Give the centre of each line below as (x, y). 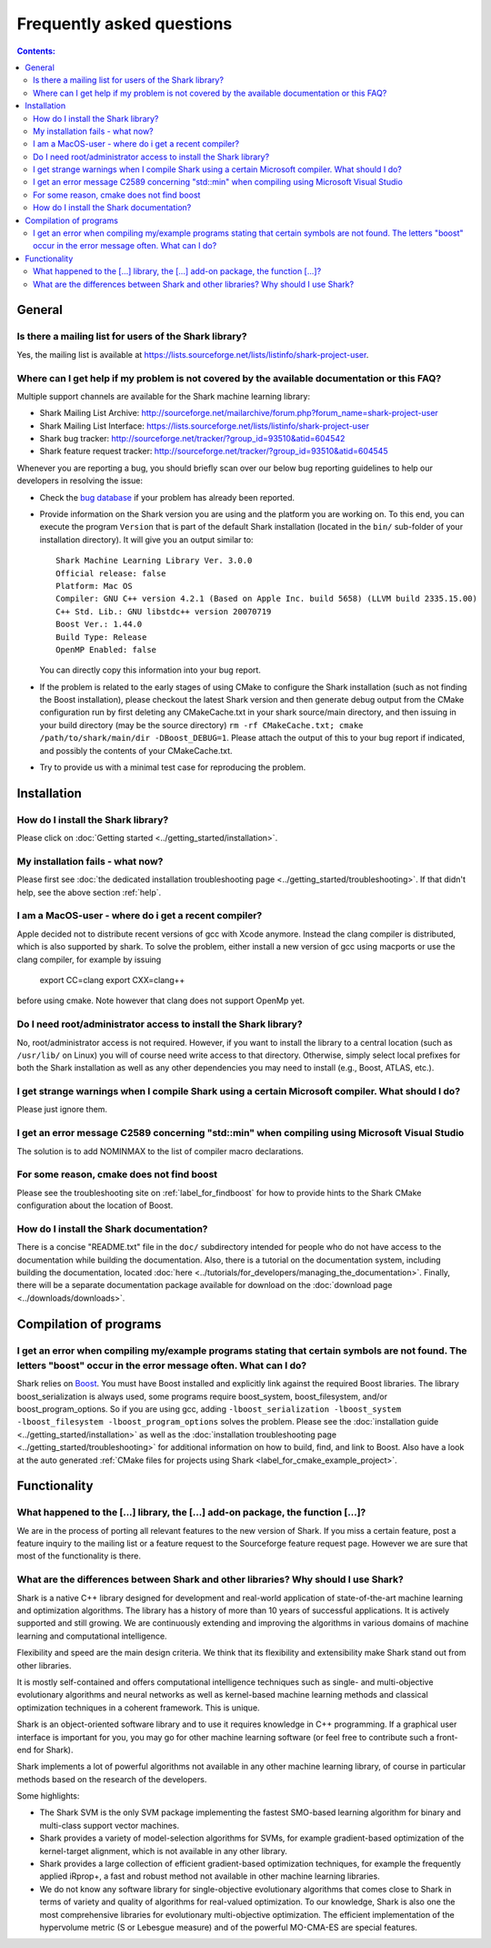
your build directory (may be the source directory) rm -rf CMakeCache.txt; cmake (201, 725)
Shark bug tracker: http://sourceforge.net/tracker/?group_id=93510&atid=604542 (192, 439)
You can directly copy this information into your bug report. (150, 670)
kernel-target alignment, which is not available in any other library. (164, 1851)
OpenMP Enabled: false (106, 649)
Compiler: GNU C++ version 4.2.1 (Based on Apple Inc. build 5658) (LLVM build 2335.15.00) (266, 599)
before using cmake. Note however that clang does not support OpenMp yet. (160, 1000)
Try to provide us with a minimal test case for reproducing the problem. (173, 767)
